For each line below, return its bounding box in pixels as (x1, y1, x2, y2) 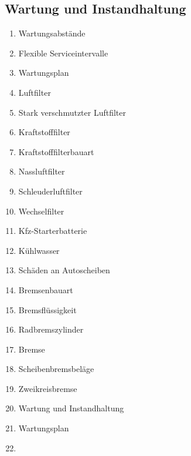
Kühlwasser (18, 244, 60, 256)
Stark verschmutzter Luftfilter (18, 106, 127, 118)
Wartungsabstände (18, 27, 86, 39)
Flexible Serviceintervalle (18, 46, 108, 59)
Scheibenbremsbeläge (18, 363, 94, 375)
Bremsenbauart (18, 283, 73, 296)
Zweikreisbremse (18, 382, 77, 394)
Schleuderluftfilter (18, 185, 83, 197)
